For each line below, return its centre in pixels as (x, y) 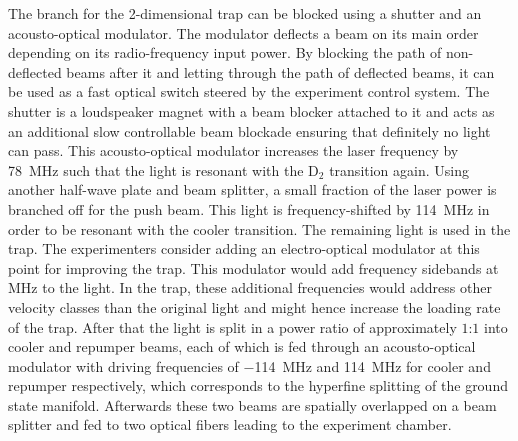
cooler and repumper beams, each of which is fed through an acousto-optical (242, 346)
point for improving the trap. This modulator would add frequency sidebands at (253, 267)
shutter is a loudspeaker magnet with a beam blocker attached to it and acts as (251, 110)
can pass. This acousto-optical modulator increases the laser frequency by (233, 150)
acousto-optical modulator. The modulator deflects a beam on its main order (243, 32)
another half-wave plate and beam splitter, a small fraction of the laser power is (252, 189)
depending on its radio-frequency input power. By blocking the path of (225, 52)
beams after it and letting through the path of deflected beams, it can (280, 71)
